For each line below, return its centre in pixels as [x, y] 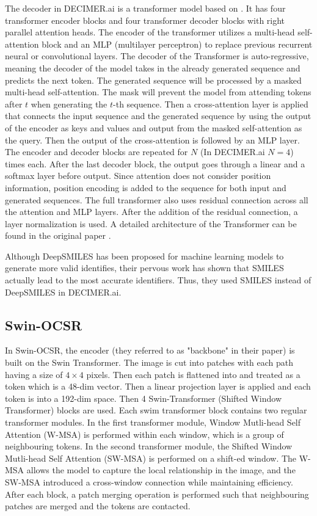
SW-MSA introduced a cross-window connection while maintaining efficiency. [149, 481]
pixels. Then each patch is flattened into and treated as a [193, 374]
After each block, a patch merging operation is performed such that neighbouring [157, 494]
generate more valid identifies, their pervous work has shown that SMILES [144, 268]
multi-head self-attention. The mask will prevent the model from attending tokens [158, 92]
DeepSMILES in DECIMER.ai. [63, 292]
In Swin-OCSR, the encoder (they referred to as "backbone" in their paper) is [150, 350]
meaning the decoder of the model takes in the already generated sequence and [153, 67]
